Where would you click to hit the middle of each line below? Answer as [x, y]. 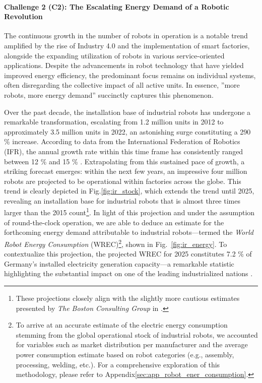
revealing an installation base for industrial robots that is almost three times [122, 200]
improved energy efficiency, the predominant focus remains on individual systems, [130, 75]
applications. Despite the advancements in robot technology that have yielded [124, 65]
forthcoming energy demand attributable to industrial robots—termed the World [129, 232]
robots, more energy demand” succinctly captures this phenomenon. [109, 94]
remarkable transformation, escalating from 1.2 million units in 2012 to [114, 122]
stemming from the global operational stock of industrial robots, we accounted [137, 334]
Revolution [23, 16]
